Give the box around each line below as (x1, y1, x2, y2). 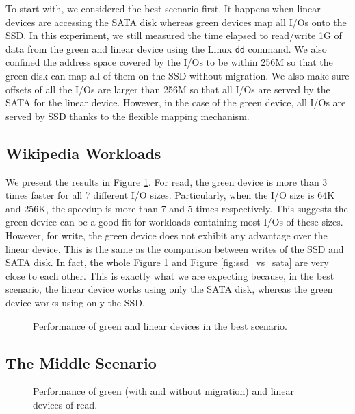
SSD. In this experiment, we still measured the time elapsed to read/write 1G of (5, 28, 342, 42)
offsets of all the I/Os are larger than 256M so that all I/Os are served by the (5, 82, 330, 96)
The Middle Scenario (5, 352, 157, 373)
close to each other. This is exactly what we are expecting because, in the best (5, 268, 334, 282)
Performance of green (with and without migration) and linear (33, 384, 294, 398)
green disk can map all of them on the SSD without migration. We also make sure (5, 69, 350, 83)
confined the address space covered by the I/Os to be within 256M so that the (5, 55, 333, 69)
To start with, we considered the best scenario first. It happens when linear (5, 1, 321, 15)
